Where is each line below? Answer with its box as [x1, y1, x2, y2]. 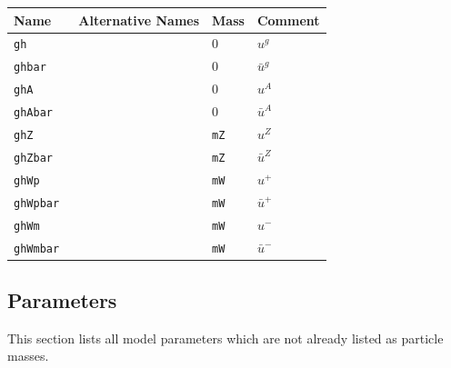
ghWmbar [14, 242, 60, 255]
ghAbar [14, 106, 53, 120]
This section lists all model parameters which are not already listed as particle [7, 328, 444, 347]
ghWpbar [14, 196, 60, 210]
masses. [7, 346, 49, 365]
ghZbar [14, 151, 53, 164]
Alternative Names [78, 10, 200, 29]
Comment [256, 10, 320, 29]
